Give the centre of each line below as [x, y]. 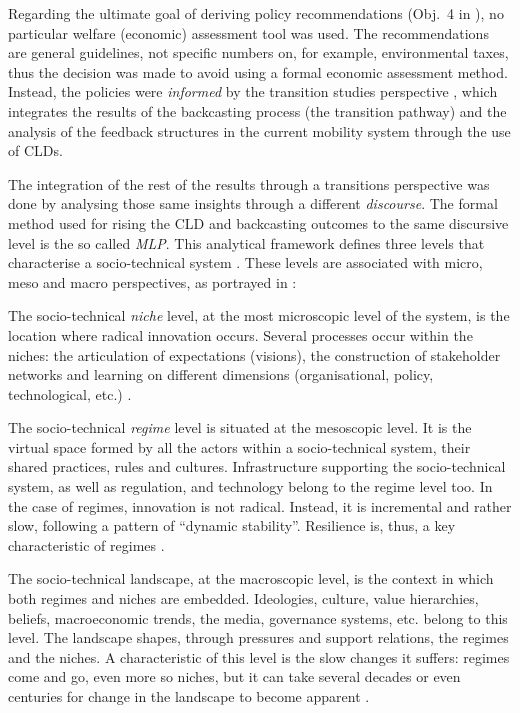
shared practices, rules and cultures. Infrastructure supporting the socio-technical [257, 466]
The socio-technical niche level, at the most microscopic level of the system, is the [259, 315]
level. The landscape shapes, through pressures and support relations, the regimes [258, 637]
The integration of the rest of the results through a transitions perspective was [249, 183]
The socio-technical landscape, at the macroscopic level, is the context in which [251, 578]
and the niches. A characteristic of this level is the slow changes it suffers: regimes [259, 656]
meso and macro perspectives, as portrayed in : [152, 281]
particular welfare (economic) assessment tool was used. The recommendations [248, 32]
